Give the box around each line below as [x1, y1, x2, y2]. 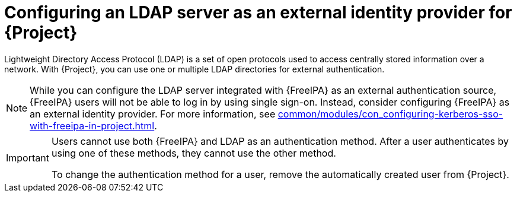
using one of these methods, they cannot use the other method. [51, 147, 336, 159]
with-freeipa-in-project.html [30, 119, 155, 132]
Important [6, 151, 49, 164]
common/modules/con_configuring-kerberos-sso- [277, 107, 503, 120]
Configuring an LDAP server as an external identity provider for [4, 2, 512, 23]
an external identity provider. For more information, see [30, 107, 276, 120]
